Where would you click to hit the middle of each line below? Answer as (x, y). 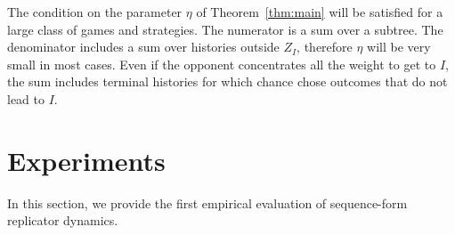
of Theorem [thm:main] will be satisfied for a (320, 12)
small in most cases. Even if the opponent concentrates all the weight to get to (222, 64)
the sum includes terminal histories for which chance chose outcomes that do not (227, 81)
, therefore (325, 47)
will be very (399, 47)
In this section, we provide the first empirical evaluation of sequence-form (207, 203)
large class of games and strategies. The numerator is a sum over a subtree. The (225, 29)
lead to (26, 98)
